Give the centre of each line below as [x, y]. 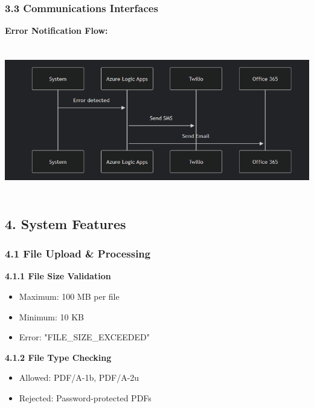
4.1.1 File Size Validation [58, 276]
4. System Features [66, 223]
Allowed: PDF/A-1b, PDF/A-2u [79, 377]
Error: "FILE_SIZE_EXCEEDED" [84, 337]
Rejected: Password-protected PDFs [85, 398]
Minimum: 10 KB [51, 316]
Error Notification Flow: [56, 31]
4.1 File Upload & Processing [78, 254]
